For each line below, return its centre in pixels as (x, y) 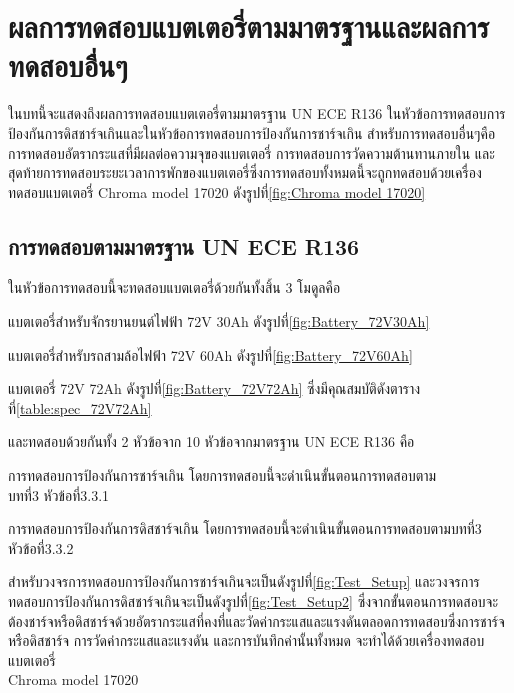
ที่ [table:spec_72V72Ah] (80, 407)
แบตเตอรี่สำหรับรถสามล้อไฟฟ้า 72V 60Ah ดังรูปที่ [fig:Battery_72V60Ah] (210, 354)
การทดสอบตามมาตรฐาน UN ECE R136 (184, 245)
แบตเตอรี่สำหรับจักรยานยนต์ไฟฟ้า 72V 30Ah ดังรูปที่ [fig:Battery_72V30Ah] (219, 321)
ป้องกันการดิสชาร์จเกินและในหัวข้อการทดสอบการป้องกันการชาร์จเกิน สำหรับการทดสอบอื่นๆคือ (252, 132)
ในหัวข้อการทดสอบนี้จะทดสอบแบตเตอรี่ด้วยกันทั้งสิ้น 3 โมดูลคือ (174, 287)
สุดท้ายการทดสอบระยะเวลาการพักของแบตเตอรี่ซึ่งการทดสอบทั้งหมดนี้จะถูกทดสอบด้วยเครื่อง (245, 172)
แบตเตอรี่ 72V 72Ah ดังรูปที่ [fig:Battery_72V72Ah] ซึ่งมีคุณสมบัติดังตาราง (214, 388)
